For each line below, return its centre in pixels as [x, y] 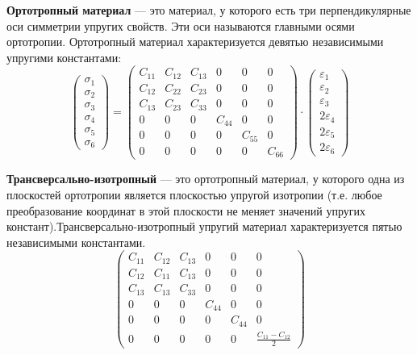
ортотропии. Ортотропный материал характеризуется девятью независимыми [195, 42]
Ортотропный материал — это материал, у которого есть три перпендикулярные [209, 10]
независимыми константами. [76, 242]
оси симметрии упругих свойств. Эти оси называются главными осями [181, 25]
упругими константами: [64, 57]
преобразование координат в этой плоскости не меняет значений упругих [186, 210]
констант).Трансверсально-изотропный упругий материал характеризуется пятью [204, 226]
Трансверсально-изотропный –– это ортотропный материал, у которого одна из [206, 179]
